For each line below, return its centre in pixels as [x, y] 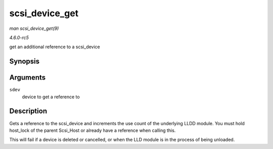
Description [28, 111]
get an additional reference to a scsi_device [55, 47]
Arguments [28, 78]
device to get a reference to [51, 97]
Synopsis [25, 62]
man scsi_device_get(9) [34, 28]
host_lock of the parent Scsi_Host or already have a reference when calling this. [93, 130]
